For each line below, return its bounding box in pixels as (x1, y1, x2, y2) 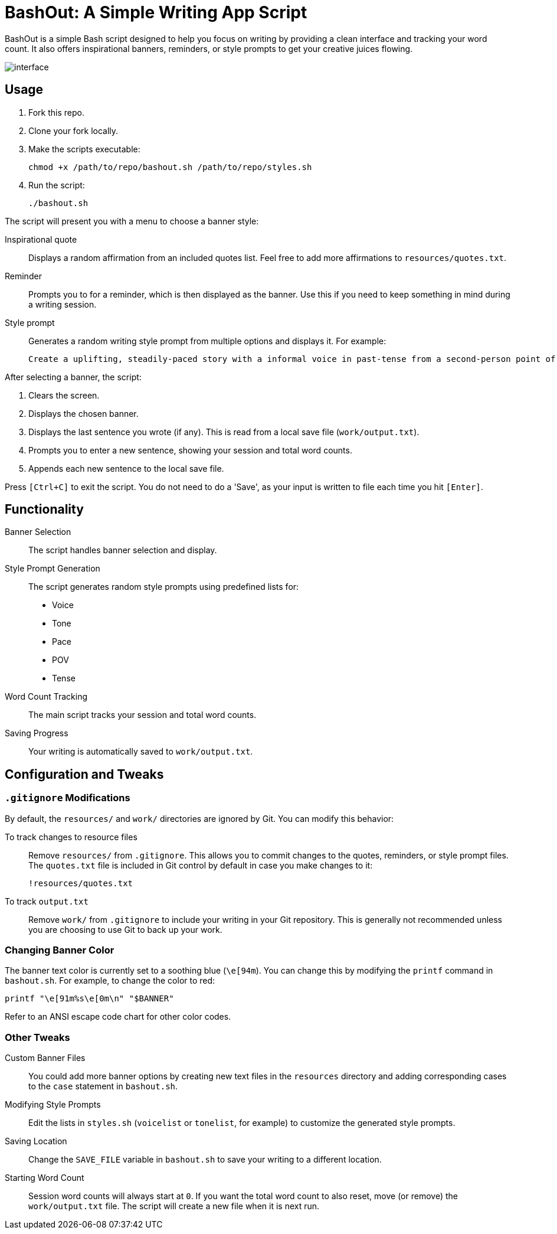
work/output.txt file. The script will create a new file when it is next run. (28, 1201, 320, 1212)
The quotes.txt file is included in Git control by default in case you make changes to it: (28, 860, 373, 870)
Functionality (5, 502, 84, 517)
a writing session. (28, 299, 97, 309)
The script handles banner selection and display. (28, 545, 217, 556)
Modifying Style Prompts (5, 1099, 101, 1110)
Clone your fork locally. (28, 125, 119, 136)
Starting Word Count (5, 1173, 84, 1183)
